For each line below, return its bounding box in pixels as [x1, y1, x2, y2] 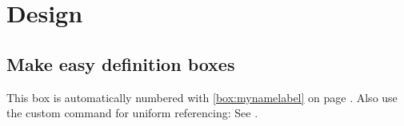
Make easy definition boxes [6, 51, 235, 76]
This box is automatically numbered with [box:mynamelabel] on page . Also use [6, 89, 398, 105]
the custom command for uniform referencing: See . [6, 104, 258, 121]
